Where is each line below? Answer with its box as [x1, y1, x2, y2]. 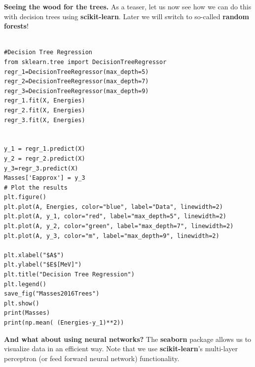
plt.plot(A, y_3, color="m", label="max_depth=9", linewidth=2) [4, 232, 219, 239]
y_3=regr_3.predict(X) [4, 165, 78, 172]
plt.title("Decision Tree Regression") [4, 271, 135, 278]
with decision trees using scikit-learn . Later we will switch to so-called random [4, 11, 250, 21]
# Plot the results [4, 184, 68, 191]
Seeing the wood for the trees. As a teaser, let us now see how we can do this [4, 1, 252, 11]
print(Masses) [4, 309, 50, 317]
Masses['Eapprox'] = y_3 [4, 174, 85, 182]
